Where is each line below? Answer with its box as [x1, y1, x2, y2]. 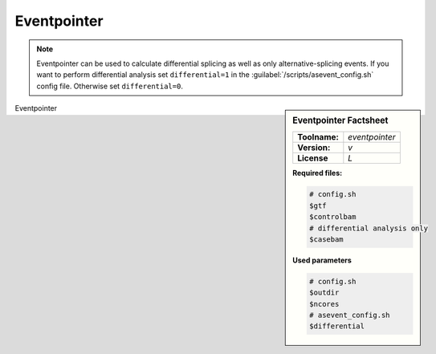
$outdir [309, 288, 340, 297]
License [297, 153, 328, 164]
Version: [297, 142, 331, 153]
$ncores [309, 299, 340, 308]
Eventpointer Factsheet [292, 115, 389, 126]
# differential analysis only [309, 223, 429, 233]
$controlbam [309, 213, 357, 222]
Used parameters [292, 255, 352, 265]
